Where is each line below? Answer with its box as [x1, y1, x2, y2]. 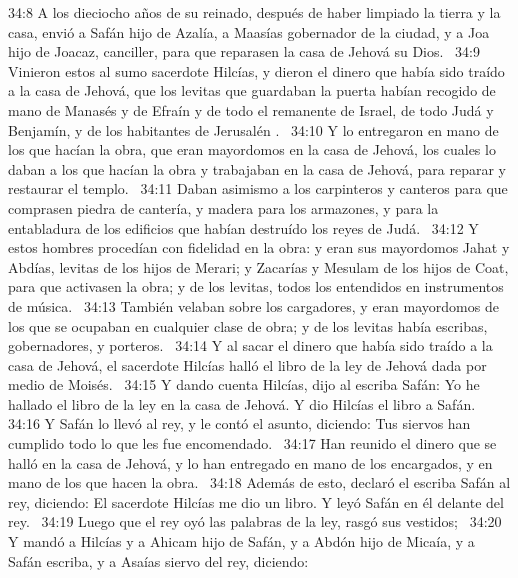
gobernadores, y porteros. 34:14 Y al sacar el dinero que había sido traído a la [8, 335, 493, 356]
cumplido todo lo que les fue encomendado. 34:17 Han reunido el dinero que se [8, 433, 497, 454]
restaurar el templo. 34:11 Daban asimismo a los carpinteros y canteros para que [8, 178, 508, 199]
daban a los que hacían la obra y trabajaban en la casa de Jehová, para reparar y [8, 158, 506, 179]
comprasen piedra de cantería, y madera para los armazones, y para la [8, 197, 439, 218]
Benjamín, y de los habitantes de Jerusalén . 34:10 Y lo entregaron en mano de [8, 119, 499, 140]
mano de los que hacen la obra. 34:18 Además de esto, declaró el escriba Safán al [8, 472, 511, 493]
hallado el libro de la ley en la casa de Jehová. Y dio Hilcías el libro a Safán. [8, 393, 476, 414]
